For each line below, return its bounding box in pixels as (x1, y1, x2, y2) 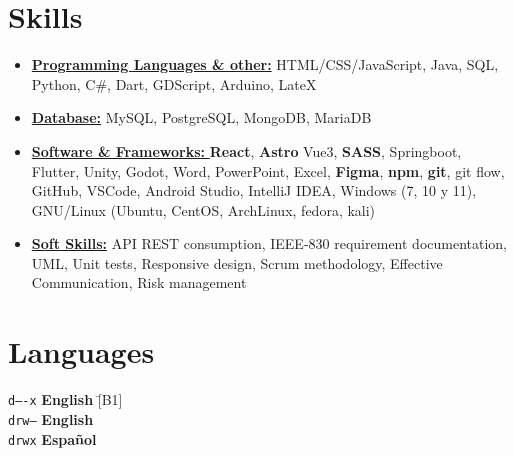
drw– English (8, 408, 94, 429)
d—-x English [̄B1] (8, 389, 123, 410)
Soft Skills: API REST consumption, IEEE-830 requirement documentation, (31, 233, 507, 254)
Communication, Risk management (31, 272, 247, 293)
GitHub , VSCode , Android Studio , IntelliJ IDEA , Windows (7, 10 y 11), (31, 180, 477, 201)
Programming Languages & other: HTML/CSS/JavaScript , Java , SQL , (31, 54, 499, 75)
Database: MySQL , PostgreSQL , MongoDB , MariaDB (31, 107, 372, 128)
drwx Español (8, 428, 97, 449)
